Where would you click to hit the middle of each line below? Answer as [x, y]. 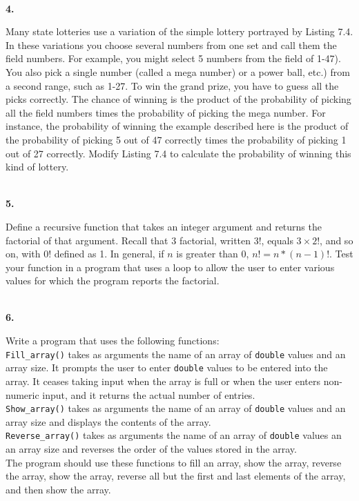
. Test [341, 254]
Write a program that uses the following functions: [113, 341]
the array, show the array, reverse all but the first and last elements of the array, [176, 476]
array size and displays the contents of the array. [108, 421]
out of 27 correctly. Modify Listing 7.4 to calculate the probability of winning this [178, 153]
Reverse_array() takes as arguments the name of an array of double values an [174, 435]
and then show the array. [58, 489]
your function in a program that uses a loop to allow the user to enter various [170, 267]
